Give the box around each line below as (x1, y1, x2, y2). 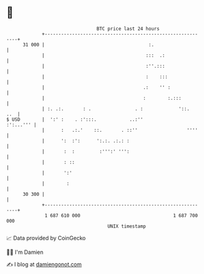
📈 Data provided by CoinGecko (6, 234, 86, 242)
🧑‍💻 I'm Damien (6, 248, 44, 256)
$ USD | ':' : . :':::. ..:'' (6, 116, 144, 123)
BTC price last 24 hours (97, 26, 160, 32)
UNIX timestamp (107, 223, 147, 229)
